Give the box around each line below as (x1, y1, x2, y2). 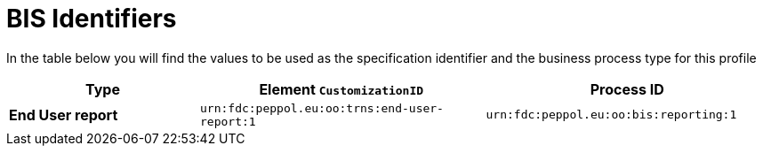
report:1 (200, 114, 256, 128)
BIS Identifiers (6, 4, 177, 34)
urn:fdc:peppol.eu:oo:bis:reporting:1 (486, 108, 737, 122)
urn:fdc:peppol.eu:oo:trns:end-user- (200, 101, 444, 115)
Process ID (590, 80, 664, 98)
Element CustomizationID (259, 80, 424, 98)
